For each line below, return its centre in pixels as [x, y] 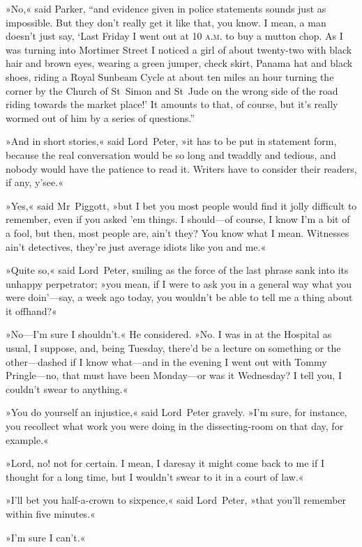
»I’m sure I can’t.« [46, 537]
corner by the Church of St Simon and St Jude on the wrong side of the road [172, 90]
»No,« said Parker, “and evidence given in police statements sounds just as [166, 8]
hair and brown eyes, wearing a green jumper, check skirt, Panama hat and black [179, 63]
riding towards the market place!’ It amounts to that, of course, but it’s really [172, 104]
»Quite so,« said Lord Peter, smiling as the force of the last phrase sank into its [177, 270]
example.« [27, 439]
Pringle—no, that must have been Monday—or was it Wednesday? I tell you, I [174, 375]
